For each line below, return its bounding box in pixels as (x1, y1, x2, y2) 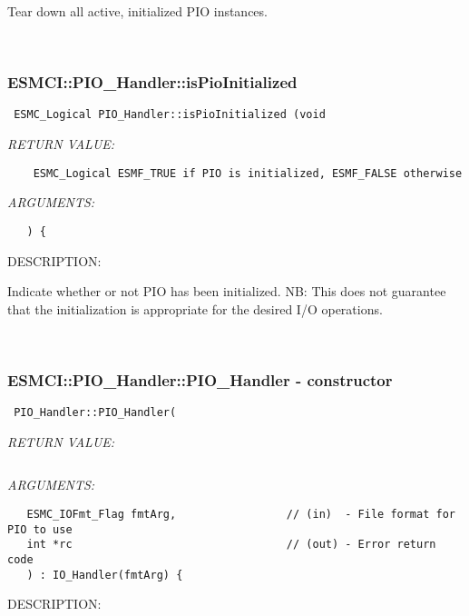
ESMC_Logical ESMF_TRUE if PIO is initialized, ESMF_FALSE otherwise (33, 166, 463, 180)
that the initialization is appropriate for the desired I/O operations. (7, 299, 383, 318)
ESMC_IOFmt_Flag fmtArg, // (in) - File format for (26, 508, 455, 521)
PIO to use (7, 522, 73, 536)
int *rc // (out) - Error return (26, 538, 436, 551)
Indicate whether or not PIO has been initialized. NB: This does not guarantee (7, 282, 446, 301)
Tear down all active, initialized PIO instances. (7, 2, 268, 20)
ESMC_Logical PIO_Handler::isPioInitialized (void (14, 108, 326, 122)
